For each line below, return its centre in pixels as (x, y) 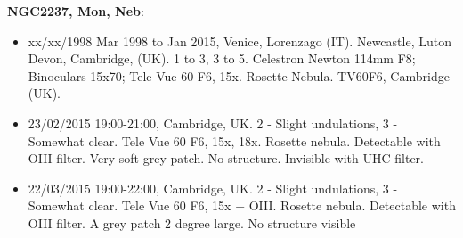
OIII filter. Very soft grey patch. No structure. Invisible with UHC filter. (226, 158)
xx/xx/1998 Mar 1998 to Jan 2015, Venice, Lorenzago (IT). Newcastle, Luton (240, 41)
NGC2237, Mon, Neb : (76, 11)
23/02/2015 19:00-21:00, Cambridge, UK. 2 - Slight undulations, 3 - (213, 123)
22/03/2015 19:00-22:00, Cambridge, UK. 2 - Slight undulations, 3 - (213, 188)
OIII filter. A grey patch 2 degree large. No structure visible (192, 222)
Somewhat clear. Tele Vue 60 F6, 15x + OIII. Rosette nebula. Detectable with (242, 205)
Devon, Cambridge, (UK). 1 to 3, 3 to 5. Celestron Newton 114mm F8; (222, 58)
